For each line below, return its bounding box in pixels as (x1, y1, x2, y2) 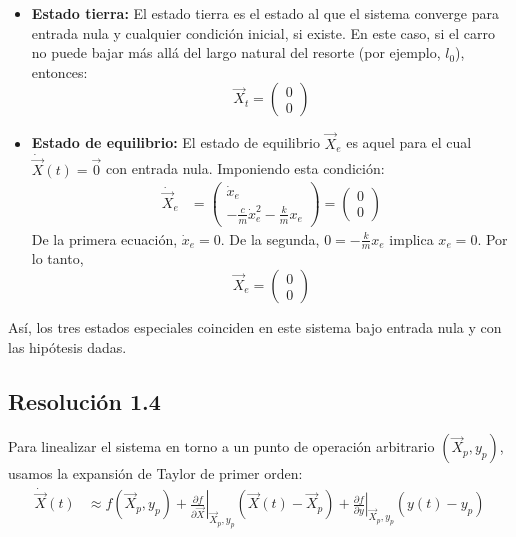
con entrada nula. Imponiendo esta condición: (106, 158, 385, 179)
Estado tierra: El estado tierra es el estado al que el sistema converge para (31, 3, 499, 23)
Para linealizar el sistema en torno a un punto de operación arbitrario (8, 436, 435, 457)
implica (389, 228, 434, 249)
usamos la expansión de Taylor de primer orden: (8, 463, 303, 484)
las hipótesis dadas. (8, 336, 127, 357)
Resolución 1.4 (8, 385, 161, 416)
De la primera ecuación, (31, 228, 178, 249)
